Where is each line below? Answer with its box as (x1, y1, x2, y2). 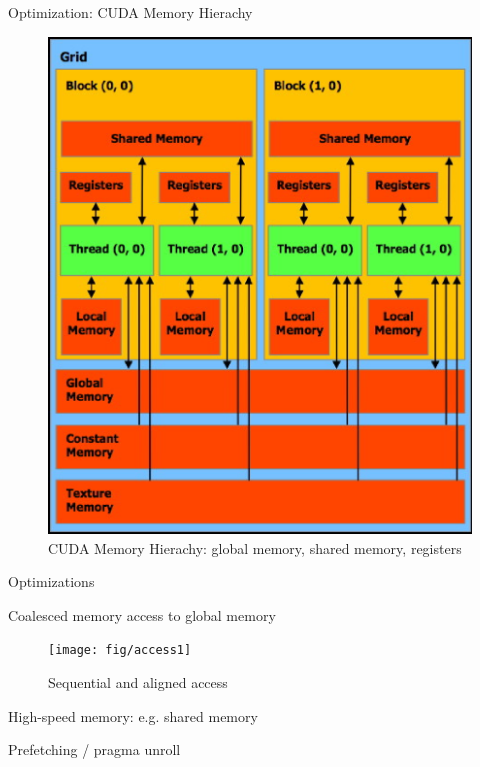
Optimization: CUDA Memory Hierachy (8, 2, 253, 22)
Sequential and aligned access (48, 671, 228, 692)
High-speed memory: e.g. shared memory (8, 705, 258, 726)
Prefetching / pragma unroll (8, 739, 181, 760)
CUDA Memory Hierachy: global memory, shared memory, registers (48, 537, 462, 558)
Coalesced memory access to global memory (8, 604, 276, 625)
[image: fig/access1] (48, 643, 192, 658)
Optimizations (8, 571, 95, 592)
